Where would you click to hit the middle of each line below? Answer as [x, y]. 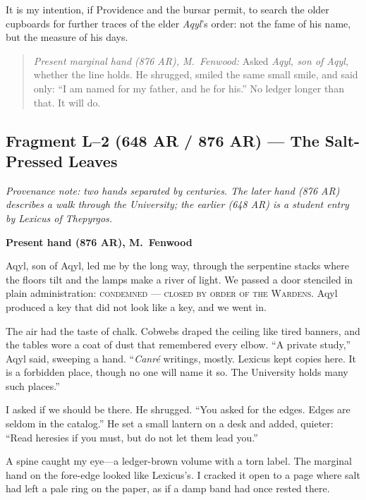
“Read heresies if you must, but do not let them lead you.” [132, 437]
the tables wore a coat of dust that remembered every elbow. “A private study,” [178, 344]
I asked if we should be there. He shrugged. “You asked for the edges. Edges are [178, 409]
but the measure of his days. [67, 37]
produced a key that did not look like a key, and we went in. [136, 306]
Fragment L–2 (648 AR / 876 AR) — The [163, 140]
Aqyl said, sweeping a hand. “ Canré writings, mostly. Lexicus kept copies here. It [181, 358]
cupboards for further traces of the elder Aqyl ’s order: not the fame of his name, [178, 23]
